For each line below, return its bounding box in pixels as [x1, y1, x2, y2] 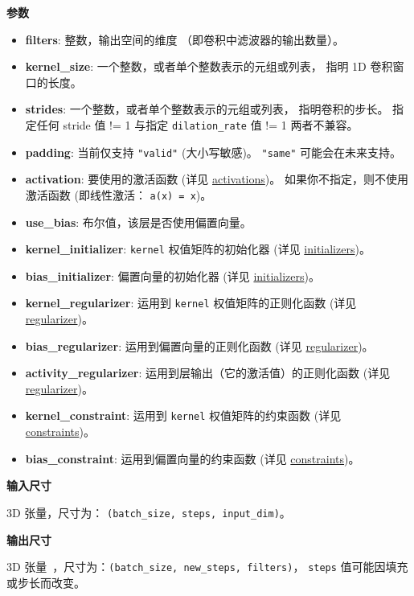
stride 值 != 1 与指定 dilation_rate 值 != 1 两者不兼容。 [63, 116, 359, 133]
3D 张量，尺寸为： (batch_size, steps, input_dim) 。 [6, 504, 291, 520]
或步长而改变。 [6, 573, 85, 590]
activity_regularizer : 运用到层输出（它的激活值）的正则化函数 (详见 [25, 364, 391, 381]
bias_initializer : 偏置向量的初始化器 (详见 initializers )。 [25, 267, 321, 284]
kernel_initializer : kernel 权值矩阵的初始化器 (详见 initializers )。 [25, 240, 371, 257]
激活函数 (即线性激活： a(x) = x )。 [25, 186, 212, 203]
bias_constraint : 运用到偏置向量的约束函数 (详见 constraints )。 [25, 450, 360, 467]
